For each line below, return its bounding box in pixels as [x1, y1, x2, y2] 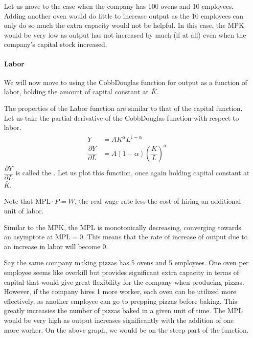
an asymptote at [4, 232, 53, 242]
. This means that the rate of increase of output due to [83, 232, 248, 242]
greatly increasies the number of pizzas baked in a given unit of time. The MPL [4, 305, 243, 316]
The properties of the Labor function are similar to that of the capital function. [4, 103, 243, 113]
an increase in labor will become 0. [4, 241, 108, 251]
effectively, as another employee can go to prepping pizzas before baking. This [4, 296, 237, 306]
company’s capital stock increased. [4, 39, 107, 49]
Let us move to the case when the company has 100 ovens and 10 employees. [4, 1, 234, 11]
